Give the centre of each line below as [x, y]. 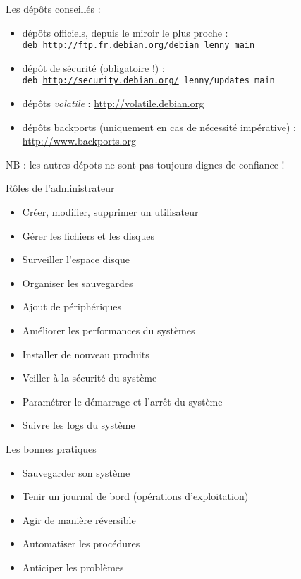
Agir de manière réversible [79, 519]
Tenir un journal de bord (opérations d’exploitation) [135, 496]
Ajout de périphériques [72, 306]
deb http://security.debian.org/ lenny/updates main [148, 81]
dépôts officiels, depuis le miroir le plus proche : [125, 32]
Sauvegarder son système [76, 472]
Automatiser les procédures [81, 543]
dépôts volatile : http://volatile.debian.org [113, 103]
